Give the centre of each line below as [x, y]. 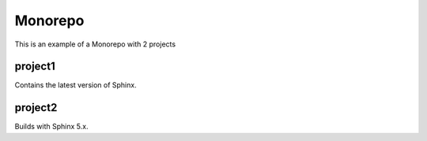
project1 [35, 67]
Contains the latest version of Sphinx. [76, 85]
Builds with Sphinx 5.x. [51, 127]
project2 [36, 108]
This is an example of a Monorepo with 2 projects [95, 44]
